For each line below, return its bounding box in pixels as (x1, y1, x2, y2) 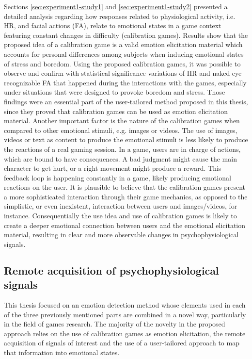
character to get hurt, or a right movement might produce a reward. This (4, 163, 221, 173)
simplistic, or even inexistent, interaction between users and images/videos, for (4, 201, 237, 211)
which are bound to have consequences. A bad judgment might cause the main (4, 153, 237, 163)
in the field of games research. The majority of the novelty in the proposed (4, 319, 225, 329)
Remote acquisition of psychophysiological (4, 262, 219, 277)
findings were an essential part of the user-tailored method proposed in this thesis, (4, 96, 248, 106)
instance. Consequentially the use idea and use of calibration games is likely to (4, 211, 237, 221)
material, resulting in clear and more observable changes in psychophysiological (4, 229, 239, 240)
